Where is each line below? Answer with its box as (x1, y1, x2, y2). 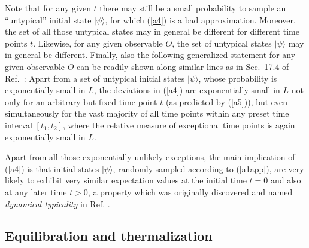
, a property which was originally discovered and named (87, 185, 293, 198)
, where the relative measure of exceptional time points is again (63, 118, 295, 131)
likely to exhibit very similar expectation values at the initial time (5, 174, 247, 186)
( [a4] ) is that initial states (5, 162, 99, 174)
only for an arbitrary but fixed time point (5, 95, 157, 108)
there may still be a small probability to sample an (99, 2, 286, 14)
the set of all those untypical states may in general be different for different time (5, 25, 299, 38)
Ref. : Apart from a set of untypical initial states (5, 72, 185, 84)
